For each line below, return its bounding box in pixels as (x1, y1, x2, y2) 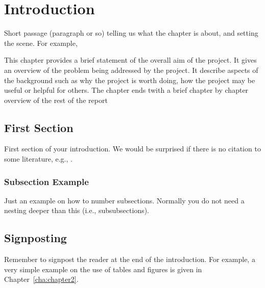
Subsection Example (4, 175, 89, 188)
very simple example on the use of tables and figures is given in (4, 264, 202, 274)
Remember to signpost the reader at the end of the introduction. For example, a (4, 254, 255, 265)
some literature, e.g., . (4, 153, 73, 164)
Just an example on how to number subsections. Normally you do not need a (4, 195, 245, 205)
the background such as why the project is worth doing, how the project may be (4, 74, 255, 85)
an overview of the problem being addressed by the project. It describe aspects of (4, 64, 258, 75)
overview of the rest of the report (4, 94, 108, 105)
